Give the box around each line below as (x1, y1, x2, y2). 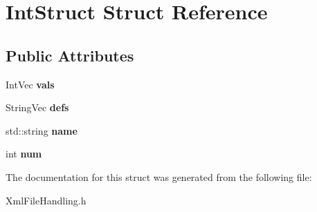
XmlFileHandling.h (6, 193, 87, 207)
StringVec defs (6, 100, 69, 115)
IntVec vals (6, 77, 55, 91)
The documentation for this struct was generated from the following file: (6, 169, 312, 184)
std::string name (6, 123, 78, 137)
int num (6, 146, 42, 161)
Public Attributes (6, 44, 134, 66)
